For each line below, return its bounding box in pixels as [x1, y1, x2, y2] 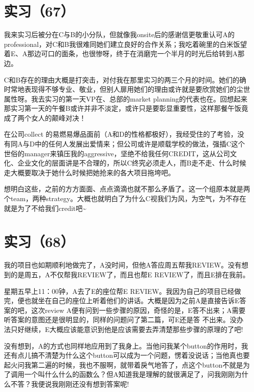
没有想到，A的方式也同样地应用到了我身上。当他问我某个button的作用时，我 [4, 340, 248, 351]
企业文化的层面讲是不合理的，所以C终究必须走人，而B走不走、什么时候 [17, 158, 247, 168]
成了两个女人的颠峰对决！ [4, 112, 86, 123]
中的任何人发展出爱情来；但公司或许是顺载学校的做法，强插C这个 [35, 139, 245, 149]
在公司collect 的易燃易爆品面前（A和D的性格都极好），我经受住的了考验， [4, 129, 237, 139]
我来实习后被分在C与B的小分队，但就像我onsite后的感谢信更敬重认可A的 [4, 29, 235, 40]
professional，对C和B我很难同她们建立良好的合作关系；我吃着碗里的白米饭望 [4, 39, 247, 49]
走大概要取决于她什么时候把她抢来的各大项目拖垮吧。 [4, 167, 175, 177]
